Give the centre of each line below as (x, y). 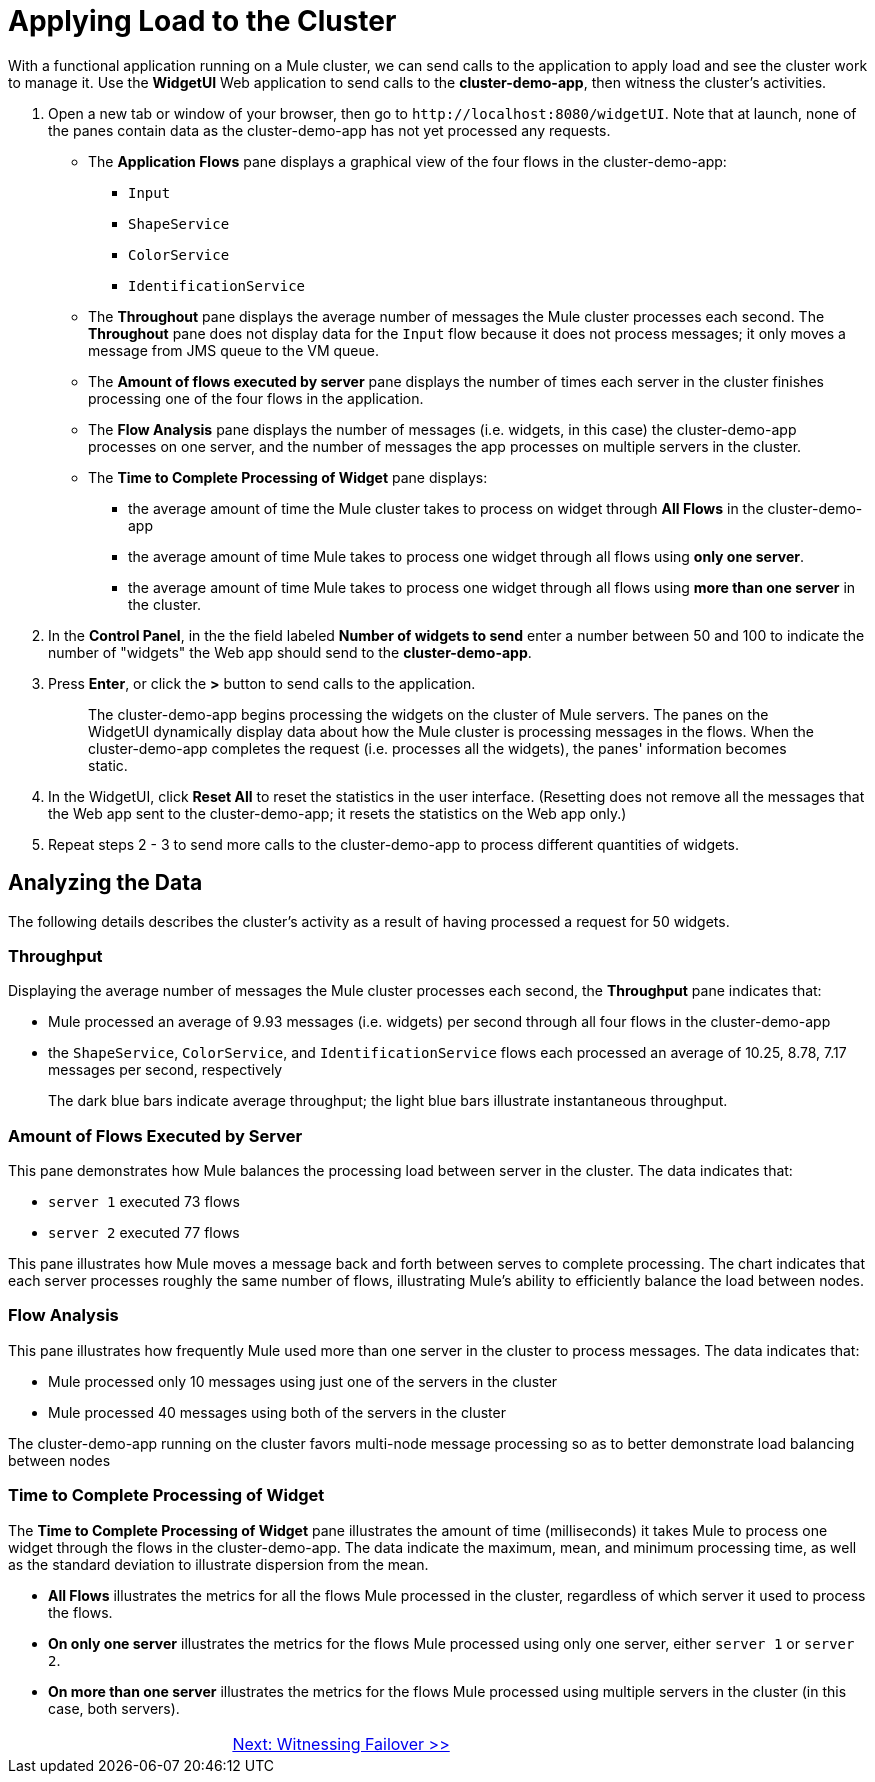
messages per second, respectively (165, 1070)
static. (108, 765)
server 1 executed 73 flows (144, 1202)
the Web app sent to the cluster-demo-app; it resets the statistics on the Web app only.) (337, 813)
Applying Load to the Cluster (202, 21)
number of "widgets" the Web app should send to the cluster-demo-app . (290, 652)
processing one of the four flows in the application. (256, 398)
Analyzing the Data (105, 883)
